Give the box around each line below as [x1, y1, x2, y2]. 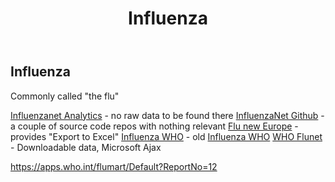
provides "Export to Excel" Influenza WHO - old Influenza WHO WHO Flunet [10, 130, 323, 142]
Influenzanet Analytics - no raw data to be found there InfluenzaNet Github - [10, 109, 325, 121]
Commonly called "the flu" [10, 90, 120, 102]
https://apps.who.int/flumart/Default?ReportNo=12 [10, 160, 218, 172]
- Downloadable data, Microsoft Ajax [10, 141, 162, 153]
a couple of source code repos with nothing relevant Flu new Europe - [10, 120, 299, 132]
